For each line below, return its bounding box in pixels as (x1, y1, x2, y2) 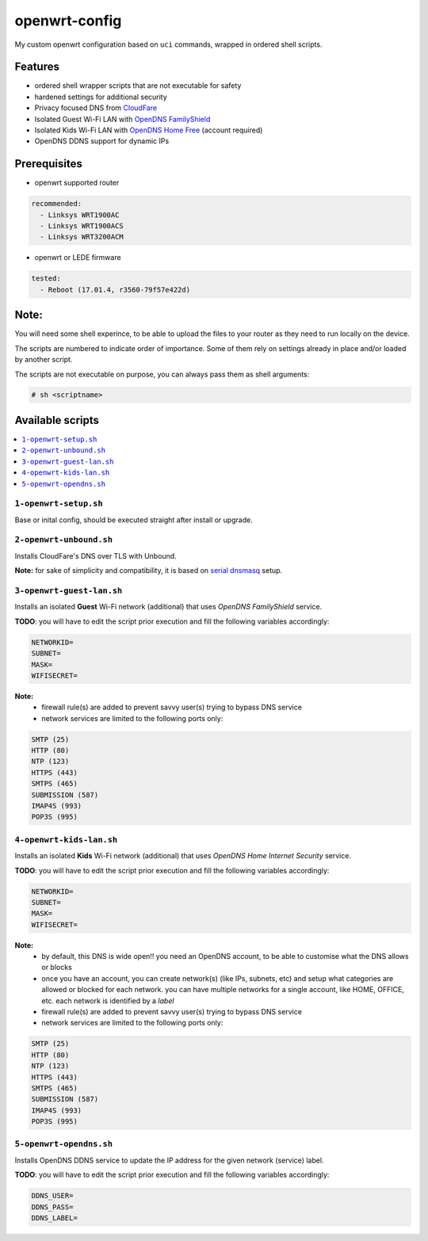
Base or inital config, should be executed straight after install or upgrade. (14, 515, 253, 525)
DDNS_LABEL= (31, 1213, 78, 1222)
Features (14, 60, 59, 74)
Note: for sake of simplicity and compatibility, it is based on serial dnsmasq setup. (14, 566, 283, 575)
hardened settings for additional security (34, 92, 168, 101)
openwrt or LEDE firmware (34, 253, 122, 262)
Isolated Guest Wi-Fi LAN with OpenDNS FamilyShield (34, 114, 211, 124)
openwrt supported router (34, 178, 120, 188)
